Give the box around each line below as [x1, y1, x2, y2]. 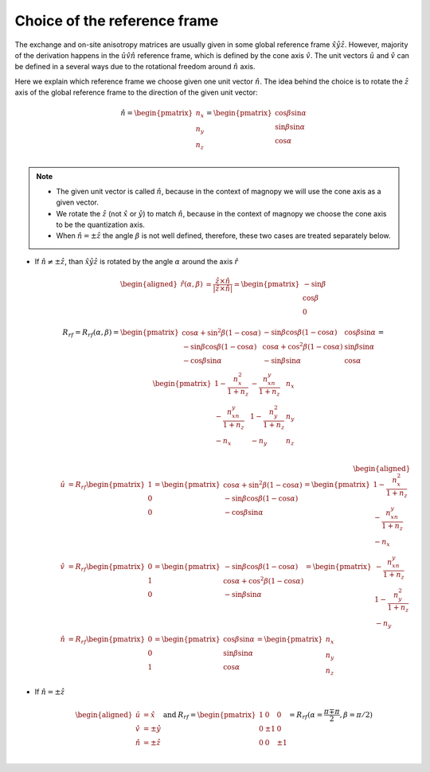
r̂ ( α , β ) [180, 279, 203, 289]
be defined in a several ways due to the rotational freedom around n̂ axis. [14, 62, 256, 72]
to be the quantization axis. [56, 220, 145, 229]
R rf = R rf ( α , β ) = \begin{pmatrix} [62, 328, 179, 338]
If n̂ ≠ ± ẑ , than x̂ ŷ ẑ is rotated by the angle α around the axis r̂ [34, 256, 239, 266]
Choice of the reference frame [14, 12, 219, 29]
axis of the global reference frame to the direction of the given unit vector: [14, 88, 258, 97]
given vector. [56, 197, 99, 207]
